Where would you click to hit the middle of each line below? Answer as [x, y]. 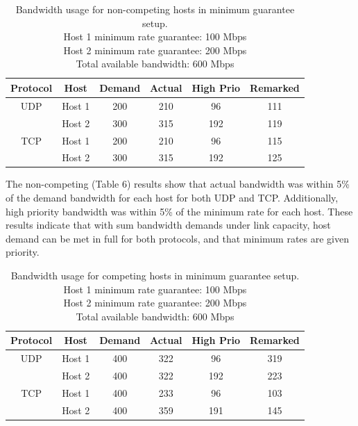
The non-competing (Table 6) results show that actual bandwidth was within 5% [178, 184]
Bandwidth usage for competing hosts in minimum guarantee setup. [155, 275]
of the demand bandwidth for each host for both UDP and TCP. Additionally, [172, 198]
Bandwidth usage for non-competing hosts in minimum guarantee [155, 9]
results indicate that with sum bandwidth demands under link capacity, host [168, 225]
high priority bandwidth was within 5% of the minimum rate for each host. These [179, 211]
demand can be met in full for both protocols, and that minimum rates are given [177, 238]
